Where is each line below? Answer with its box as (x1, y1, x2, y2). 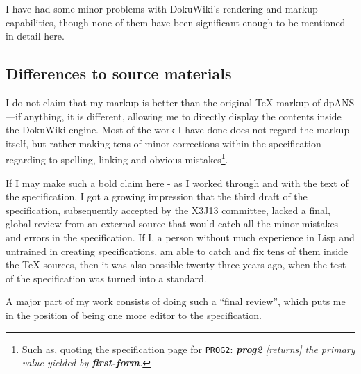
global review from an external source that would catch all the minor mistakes (6, 216, 339, 231)
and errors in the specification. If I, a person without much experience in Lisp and (6, 229, 355, 244)
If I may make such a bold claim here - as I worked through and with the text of (6, 175, 349, 190)
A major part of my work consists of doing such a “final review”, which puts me (6, 294, 346, 309)
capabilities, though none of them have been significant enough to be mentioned (6, 15, 346, 29)
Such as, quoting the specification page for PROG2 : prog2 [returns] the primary (22, 341, 355, 356)
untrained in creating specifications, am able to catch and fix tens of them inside (6, 243, 349, 258)
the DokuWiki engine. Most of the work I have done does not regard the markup (6, 122, 350, 137)
